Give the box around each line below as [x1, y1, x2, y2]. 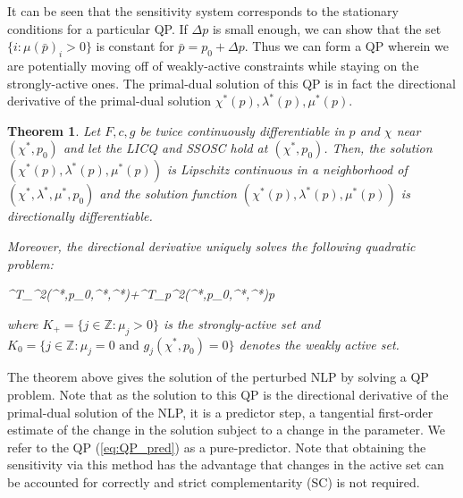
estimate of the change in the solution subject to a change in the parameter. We [7, 420, 445, 439]
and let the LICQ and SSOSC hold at [63, 139, 268, 157]
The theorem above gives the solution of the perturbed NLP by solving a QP [7, 367, 429, 386]
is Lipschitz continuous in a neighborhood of [166, 160, 408, 179]
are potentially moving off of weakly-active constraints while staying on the [7, 55, 419, 74]
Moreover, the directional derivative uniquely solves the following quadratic [7, 236, 416, 255]
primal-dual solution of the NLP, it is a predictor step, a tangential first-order [7, 402, 434, 421]
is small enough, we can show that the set [212, 19, 442, 38]
